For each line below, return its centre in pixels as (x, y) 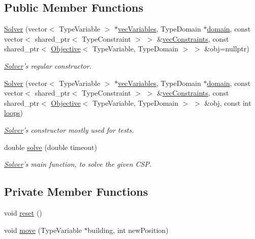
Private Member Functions (76, 191)
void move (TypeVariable (43, 230)
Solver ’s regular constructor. (48, 65)
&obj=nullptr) (227, 49)
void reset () (23, 212)
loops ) (14, 113)
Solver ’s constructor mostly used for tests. (69, 129)
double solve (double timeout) (51, 147)
